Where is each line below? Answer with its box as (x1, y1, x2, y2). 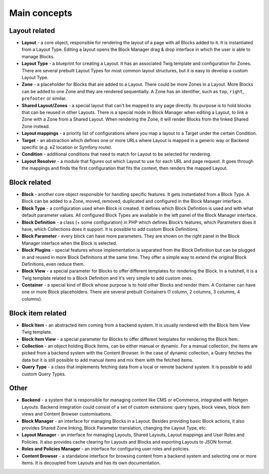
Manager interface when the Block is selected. (21, 240, 117, 246)
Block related (9, 178, 51, 186)
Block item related (9, 309, 67, 317)
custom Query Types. (21, 371, 66, 377)
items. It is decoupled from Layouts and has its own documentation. (21, 460, 161, 466)
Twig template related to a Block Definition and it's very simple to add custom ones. (21, 275, 193, 281)
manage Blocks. (21, 53, 55, 59)
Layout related (9, 26, 55, 35)
